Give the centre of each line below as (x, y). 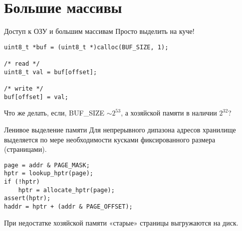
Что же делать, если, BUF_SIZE (54, 113)
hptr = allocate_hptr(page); (66, 190)
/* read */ (22, 64)
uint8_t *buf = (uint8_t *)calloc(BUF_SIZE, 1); (86, 47)
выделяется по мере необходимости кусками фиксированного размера (110, 139)
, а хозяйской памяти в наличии (169, 113)
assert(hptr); (27, 198)
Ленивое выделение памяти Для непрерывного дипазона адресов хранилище (120, 129)
